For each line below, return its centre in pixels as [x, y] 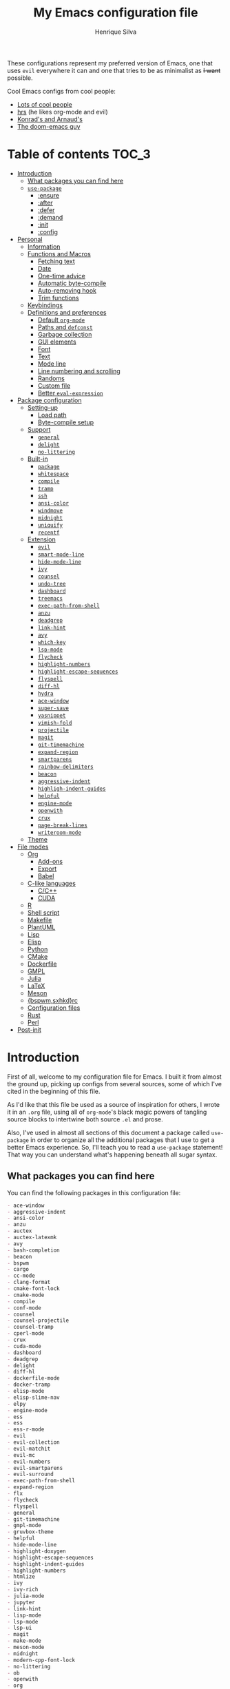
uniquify [50, 525]
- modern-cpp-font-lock [41, 1660]
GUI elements [57, 342]
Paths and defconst [65, 327]
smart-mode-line [61, 555]
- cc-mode [21, 1276]
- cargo [18, 1270]
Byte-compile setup [66, 422]
